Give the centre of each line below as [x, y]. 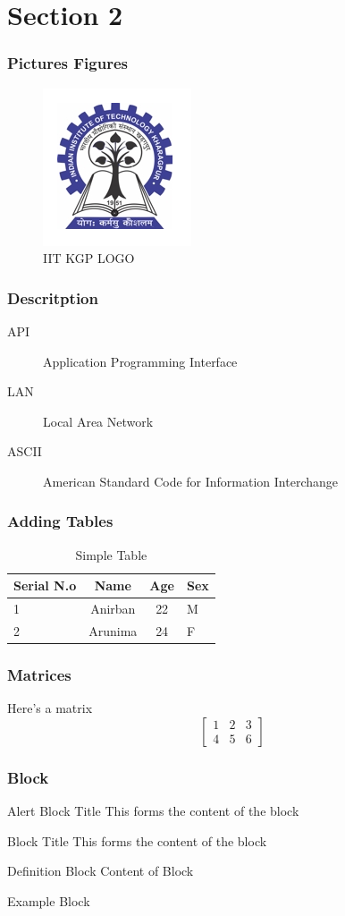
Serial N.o [45, 585]
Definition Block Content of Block [101, 871]
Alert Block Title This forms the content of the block [153, 811]
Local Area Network [98, 421]
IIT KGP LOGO [89, 258]
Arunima [113, 631]
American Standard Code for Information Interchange [191, 481]
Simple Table [111, 554]
